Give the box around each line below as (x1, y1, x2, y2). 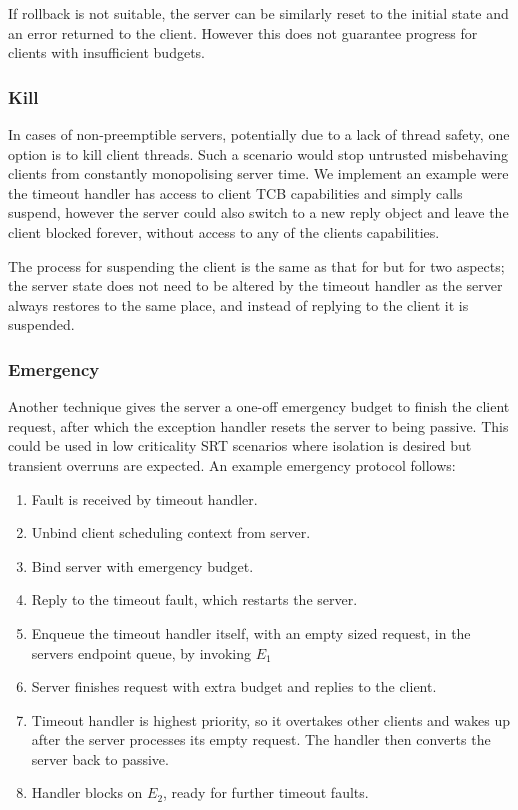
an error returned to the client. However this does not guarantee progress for (8, 22, 478, 43)
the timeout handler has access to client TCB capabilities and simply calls (8, 182, 463, 203)
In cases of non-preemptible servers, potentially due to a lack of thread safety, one (8, 124, 510, 144)
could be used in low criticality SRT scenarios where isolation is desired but (8, 435, 472, 456)
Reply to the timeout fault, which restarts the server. (31, 589, 358, 610)
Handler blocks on (31, 782, 143, 803)
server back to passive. (31, 748, 169, 769)
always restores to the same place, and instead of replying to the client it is (8, 294, 469, 315)
